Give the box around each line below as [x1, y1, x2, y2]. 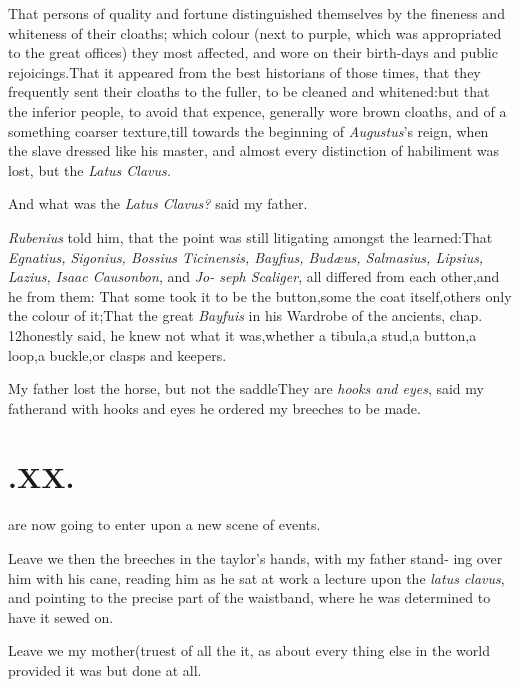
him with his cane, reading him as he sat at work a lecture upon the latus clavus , [8, 567, 505, 588]
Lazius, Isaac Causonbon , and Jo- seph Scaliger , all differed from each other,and [8, 266, 500, 287]
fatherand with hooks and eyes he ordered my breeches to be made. [8, 397, 421, 418]
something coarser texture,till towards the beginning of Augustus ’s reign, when [8, 120, 489, 141]
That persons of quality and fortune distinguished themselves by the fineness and [8, 3, 505, 23]
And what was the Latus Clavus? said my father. [8, 193, 308, 214]
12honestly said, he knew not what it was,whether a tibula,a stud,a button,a [8, 324, 477, 345]
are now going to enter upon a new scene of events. [8, 514, 321, 535]
